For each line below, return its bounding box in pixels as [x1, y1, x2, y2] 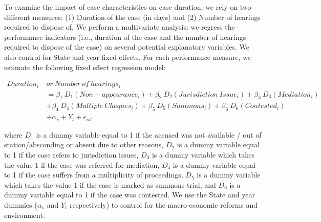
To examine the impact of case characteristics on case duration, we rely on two [4, 2, 251, 12]
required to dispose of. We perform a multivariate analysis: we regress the [4, 21, 235, 32]
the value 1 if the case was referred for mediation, [4, 159, 160, 170]
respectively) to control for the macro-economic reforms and [70, 199, 258, 210]
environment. [4, 209, 45, 220]
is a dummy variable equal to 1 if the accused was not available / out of [36, 129, 262, 140]
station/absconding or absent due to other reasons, [4, 139, 164, 150]
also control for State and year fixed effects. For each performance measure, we [4, 51, 251, 62]
